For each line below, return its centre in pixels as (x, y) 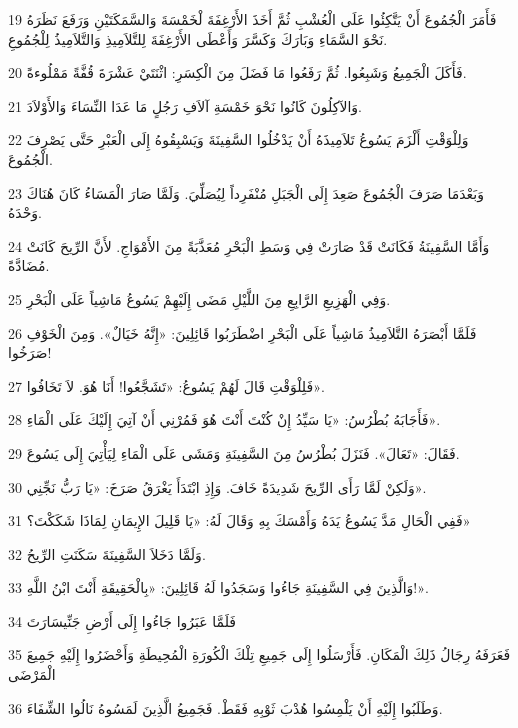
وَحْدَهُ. (25, 212)
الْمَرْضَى (32, 674)
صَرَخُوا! (30, 352)
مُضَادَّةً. (29, 265)
